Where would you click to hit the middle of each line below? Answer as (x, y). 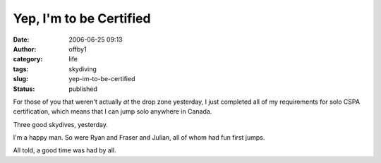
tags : (21, 69)
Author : (25, 49)
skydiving (83, 69)
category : (28, 59)
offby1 (78, 49)
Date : (21, 40)
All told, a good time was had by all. (65, 150)
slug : (20, 79)
